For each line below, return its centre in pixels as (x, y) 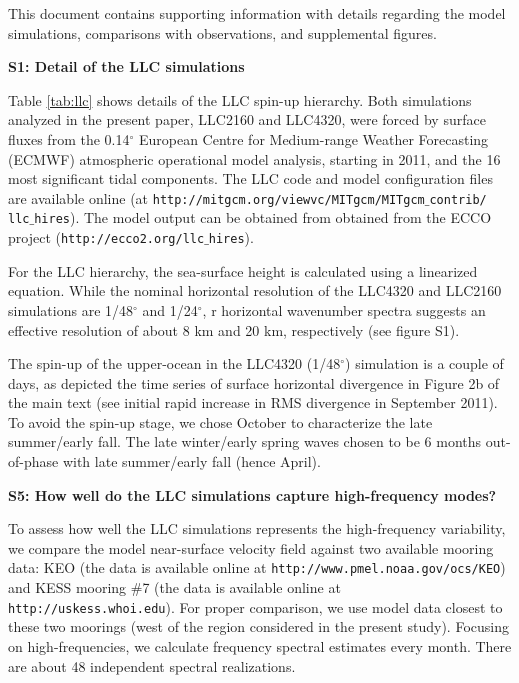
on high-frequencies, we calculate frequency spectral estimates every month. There (260, 645)
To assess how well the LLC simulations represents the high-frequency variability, (257, 528)
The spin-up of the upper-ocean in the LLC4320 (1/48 (174, 363)
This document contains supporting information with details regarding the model (257, 13)
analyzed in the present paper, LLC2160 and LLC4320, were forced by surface (247, 119)
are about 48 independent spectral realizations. (152, 665)
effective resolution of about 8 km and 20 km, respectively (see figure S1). (234, 329)
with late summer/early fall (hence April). (191, 461)
